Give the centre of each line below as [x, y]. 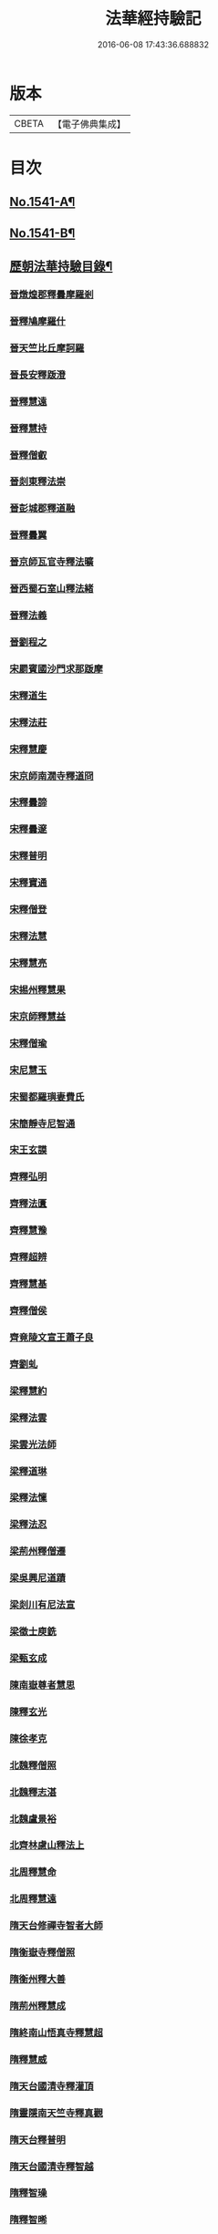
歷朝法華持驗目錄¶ [61, 267]
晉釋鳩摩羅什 [38, 321]
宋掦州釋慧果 [38, 989]
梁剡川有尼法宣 [42, 1605]
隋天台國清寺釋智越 [52, 2167]
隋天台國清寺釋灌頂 [52, 2086]
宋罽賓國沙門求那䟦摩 [56, 668]
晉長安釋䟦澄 [38, 375]
